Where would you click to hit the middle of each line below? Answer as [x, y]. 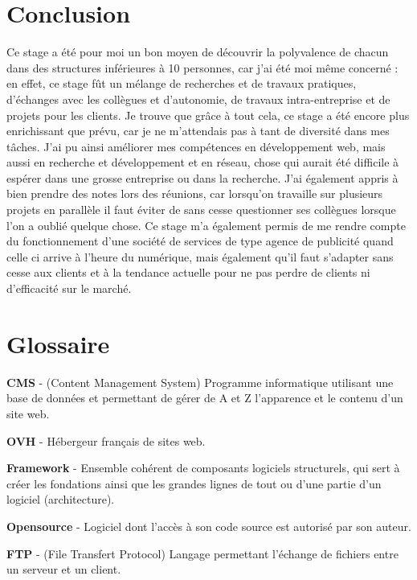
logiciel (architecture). [61, 499]
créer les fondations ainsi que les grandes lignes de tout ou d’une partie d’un [194, 483]
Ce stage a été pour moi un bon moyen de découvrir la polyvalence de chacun [198, 52]
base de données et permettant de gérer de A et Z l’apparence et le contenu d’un [205, 398]
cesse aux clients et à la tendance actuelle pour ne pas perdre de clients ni [188, 272]
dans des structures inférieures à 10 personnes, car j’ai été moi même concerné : [202, 67]
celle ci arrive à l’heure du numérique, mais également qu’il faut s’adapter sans [200, 256]
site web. [28, 413]
